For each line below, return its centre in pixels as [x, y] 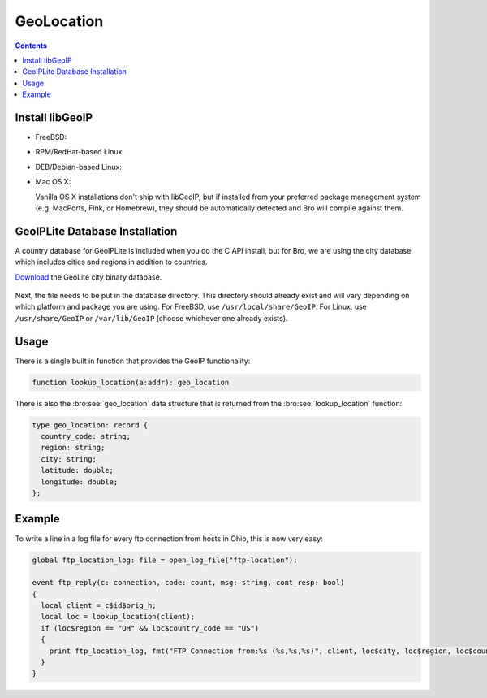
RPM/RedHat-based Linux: [80, 152]
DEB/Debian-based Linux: [78, 167]
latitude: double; [77, 470]
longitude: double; [80, 482]
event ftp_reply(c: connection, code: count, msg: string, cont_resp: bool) [188, 583]
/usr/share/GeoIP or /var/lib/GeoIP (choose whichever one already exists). [151, 318]
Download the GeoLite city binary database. [88, 277]
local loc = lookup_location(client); [118, 617]
